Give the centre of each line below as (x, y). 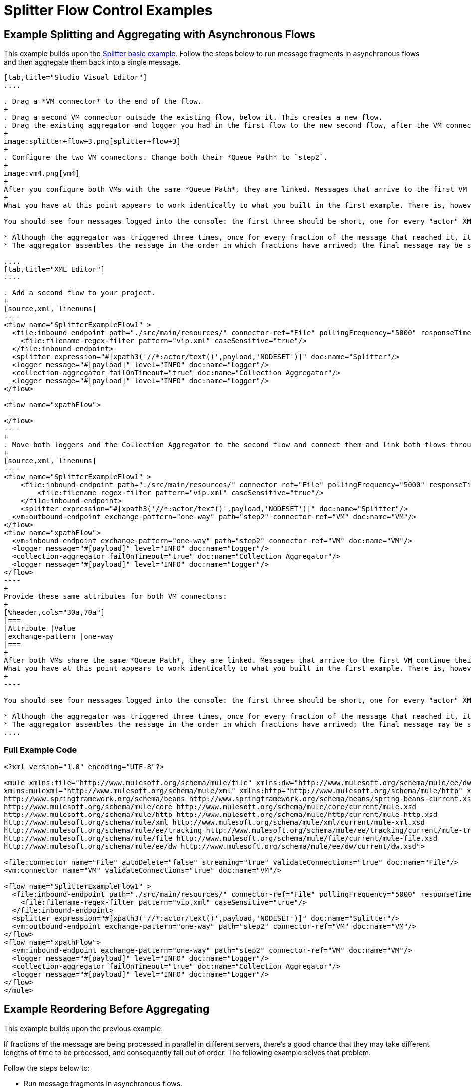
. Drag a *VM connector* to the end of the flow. (103, 102)
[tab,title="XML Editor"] (55, 269)
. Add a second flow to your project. (80, 293)
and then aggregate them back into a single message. (92, 62)
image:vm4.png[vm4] (42, 173)
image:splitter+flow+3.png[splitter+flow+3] (93, 141)
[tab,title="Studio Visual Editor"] (76, 78)
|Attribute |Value (40, 629)
